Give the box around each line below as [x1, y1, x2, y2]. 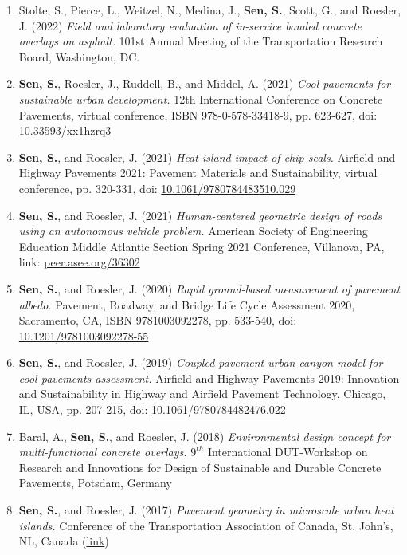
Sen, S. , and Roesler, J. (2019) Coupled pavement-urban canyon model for [18, 354, 383, 371]
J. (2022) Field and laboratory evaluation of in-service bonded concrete [18, 17, 362, 33]
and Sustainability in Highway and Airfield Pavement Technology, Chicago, [18, 385, 386, 402]
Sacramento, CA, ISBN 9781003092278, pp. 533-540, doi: [18, 312, 297, 329]
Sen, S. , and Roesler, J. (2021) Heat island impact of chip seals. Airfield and [18, 148, 396, 165]
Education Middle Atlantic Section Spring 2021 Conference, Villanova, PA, [18, 238, 385, 254]
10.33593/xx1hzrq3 [18, 122, 112, 139]
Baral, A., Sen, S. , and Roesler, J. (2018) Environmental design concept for [18, 427, 391, 444]
